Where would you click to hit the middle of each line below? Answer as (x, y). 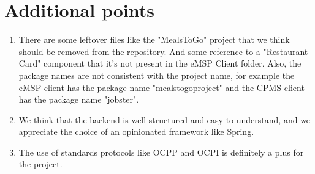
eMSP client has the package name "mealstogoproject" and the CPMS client (161, 87)
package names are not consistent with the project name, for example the (157, 75)
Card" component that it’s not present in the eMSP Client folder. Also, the (160, 63)
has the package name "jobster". (79, 99)
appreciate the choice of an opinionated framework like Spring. (136, 132)
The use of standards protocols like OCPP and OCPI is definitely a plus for (161, 152)
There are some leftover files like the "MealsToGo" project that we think (154, 39)
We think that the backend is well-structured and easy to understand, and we (165, 119)
